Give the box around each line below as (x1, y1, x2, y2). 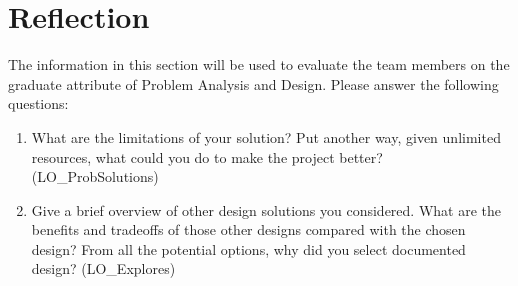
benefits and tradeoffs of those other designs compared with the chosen (31, 219, 466, 240)
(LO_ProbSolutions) (31, 166, 159, 187)
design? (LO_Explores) (31, 258, 176, 279)
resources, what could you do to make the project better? (31, 146, 383, 167)
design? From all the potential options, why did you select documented (31, 238, 466, 259)
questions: (8, 93, 69, 114)
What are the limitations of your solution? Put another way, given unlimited (31, 126, 501, 147)
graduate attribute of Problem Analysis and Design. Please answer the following (8, 73, 499, 94)
